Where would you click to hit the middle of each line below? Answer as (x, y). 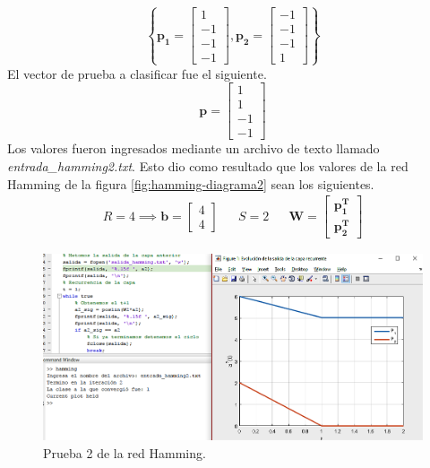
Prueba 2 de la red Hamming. (125, 452)
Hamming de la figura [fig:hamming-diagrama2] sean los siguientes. (191, 183)
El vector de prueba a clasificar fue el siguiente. (137, 73)
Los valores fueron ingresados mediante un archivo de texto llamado (193, 148)
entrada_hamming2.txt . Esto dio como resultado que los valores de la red (208, 165)
